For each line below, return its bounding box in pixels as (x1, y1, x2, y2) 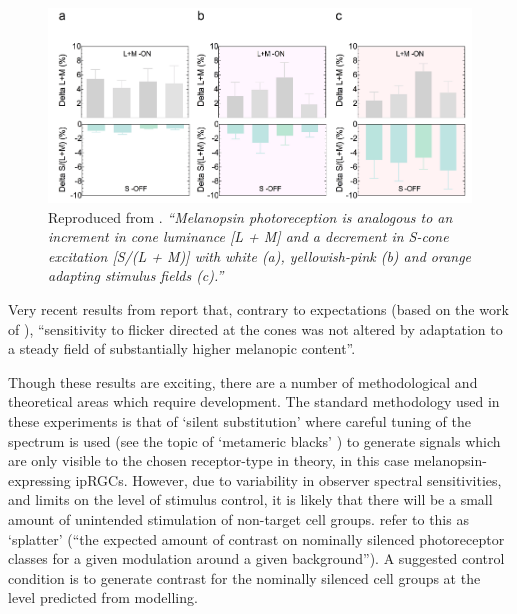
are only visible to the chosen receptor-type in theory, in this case (8, 450, 410, 471)
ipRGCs (75, 469, 124, 490)
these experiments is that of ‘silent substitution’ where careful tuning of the (8, 411, 471, 432)
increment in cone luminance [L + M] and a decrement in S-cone (48, 226, 449, 247)
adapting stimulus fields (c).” (48, 265, 224, 286)
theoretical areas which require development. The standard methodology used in (8, 391, 500, 412)
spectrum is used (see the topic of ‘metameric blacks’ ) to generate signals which (8, 430, 501, 451)
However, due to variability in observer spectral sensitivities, (132, 469, 502, 490)
